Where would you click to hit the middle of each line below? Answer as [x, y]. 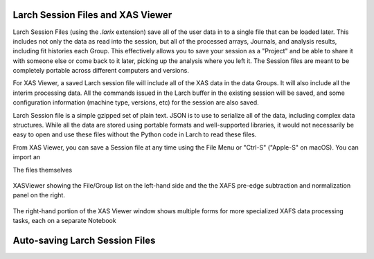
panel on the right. [39, 195]
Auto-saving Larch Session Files [84, 240]
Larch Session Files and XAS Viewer [92, 15]
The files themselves [43, 170]
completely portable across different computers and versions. [101, 71]
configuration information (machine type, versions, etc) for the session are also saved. [136, 102]
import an [27, 157]
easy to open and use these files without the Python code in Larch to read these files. [135, 134]
